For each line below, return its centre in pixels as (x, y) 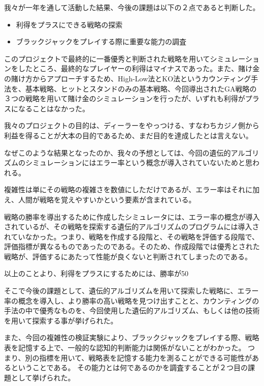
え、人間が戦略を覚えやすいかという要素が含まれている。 (100, 199)
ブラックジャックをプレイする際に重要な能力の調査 (101, 41)
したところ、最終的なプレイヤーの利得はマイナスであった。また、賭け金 (139, 68)
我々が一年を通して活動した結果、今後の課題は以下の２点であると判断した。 (132, 7)
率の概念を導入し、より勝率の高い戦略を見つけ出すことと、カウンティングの (132, 300)
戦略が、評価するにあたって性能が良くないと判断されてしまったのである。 (128, 256)
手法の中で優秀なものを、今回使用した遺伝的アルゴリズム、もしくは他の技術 (132, 310)
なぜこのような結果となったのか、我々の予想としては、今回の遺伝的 (118, 152)
